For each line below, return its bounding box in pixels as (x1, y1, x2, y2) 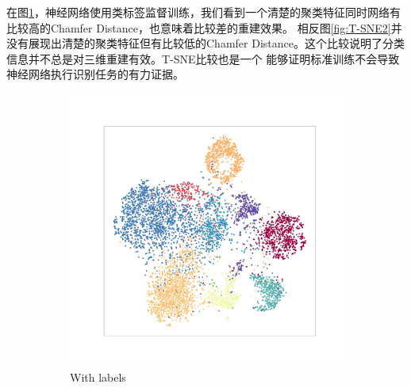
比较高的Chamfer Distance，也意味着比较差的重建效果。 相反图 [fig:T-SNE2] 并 (6, 19, 402, 36)
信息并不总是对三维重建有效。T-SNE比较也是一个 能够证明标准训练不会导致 (6, 50, 400, 67)
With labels (70, 368, 126, 385)
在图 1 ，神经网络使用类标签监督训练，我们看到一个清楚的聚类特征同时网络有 (6, 4, 401, 20)
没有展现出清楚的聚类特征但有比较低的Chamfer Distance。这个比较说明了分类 (6, 35, 405, 51)
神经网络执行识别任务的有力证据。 (6, 66, 184, 82)
